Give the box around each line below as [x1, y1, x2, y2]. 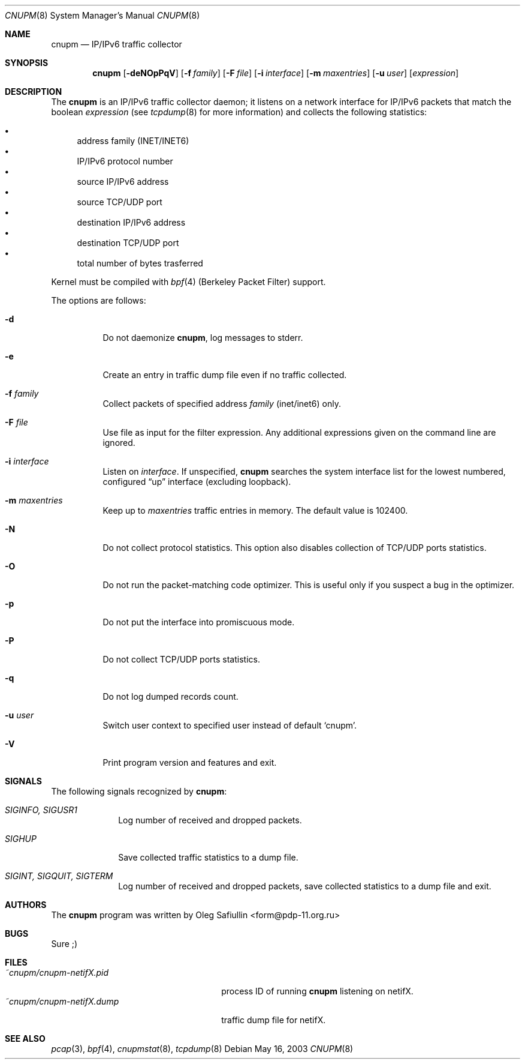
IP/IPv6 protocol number [77, 156, 173, 166]
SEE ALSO [5, 1033, 46, 1044]
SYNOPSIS [5, 58, 49, 68]
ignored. [102, 437, 135, 448]
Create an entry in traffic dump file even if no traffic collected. [102, 370, 347, 380]
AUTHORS [5, 900, 47, 910]
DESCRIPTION [5, 86, 62, 97]
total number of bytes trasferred [77, 258, 203, 268]
